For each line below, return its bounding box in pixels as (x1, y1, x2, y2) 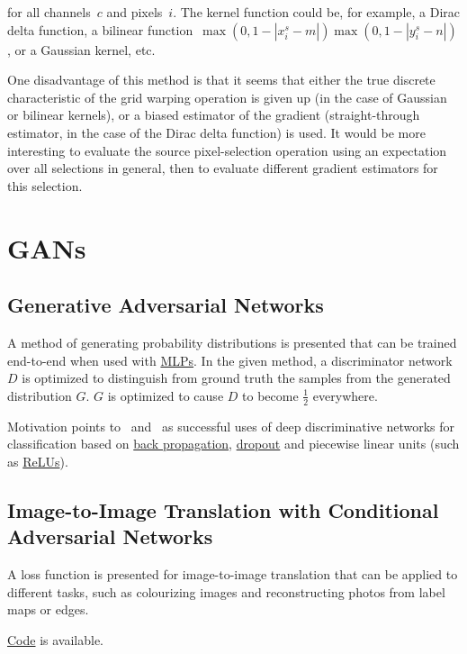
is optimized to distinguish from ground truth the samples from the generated (22, 368, 451, 387)
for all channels (7, 3, 91, 21)
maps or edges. (7, 600, 89, 619)
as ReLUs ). (7, 451, 68, 470)
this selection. (7, 176, 83, 195)
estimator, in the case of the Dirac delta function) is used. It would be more (7, 123, 426, 141)
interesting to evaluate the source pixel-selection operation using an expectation (7, 141, 447, 159)
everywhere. (312, 386, 378, 404)
